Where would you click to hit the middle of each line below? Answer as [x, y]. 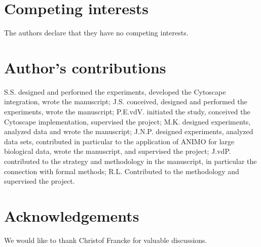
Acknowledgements [72, 215]
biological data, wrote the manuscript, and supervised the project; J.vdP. [118, 151]
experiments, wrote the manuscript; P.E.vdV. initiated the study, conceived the [127, 112]
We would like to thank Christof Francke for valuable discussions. [106, 240]
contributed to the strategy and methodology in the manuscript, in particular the [130, 161]
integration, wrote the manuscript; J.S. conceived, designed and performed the [126, 101]
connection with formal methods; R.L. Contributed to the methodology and [122, 171]
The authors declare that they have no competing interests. [96, 33]
